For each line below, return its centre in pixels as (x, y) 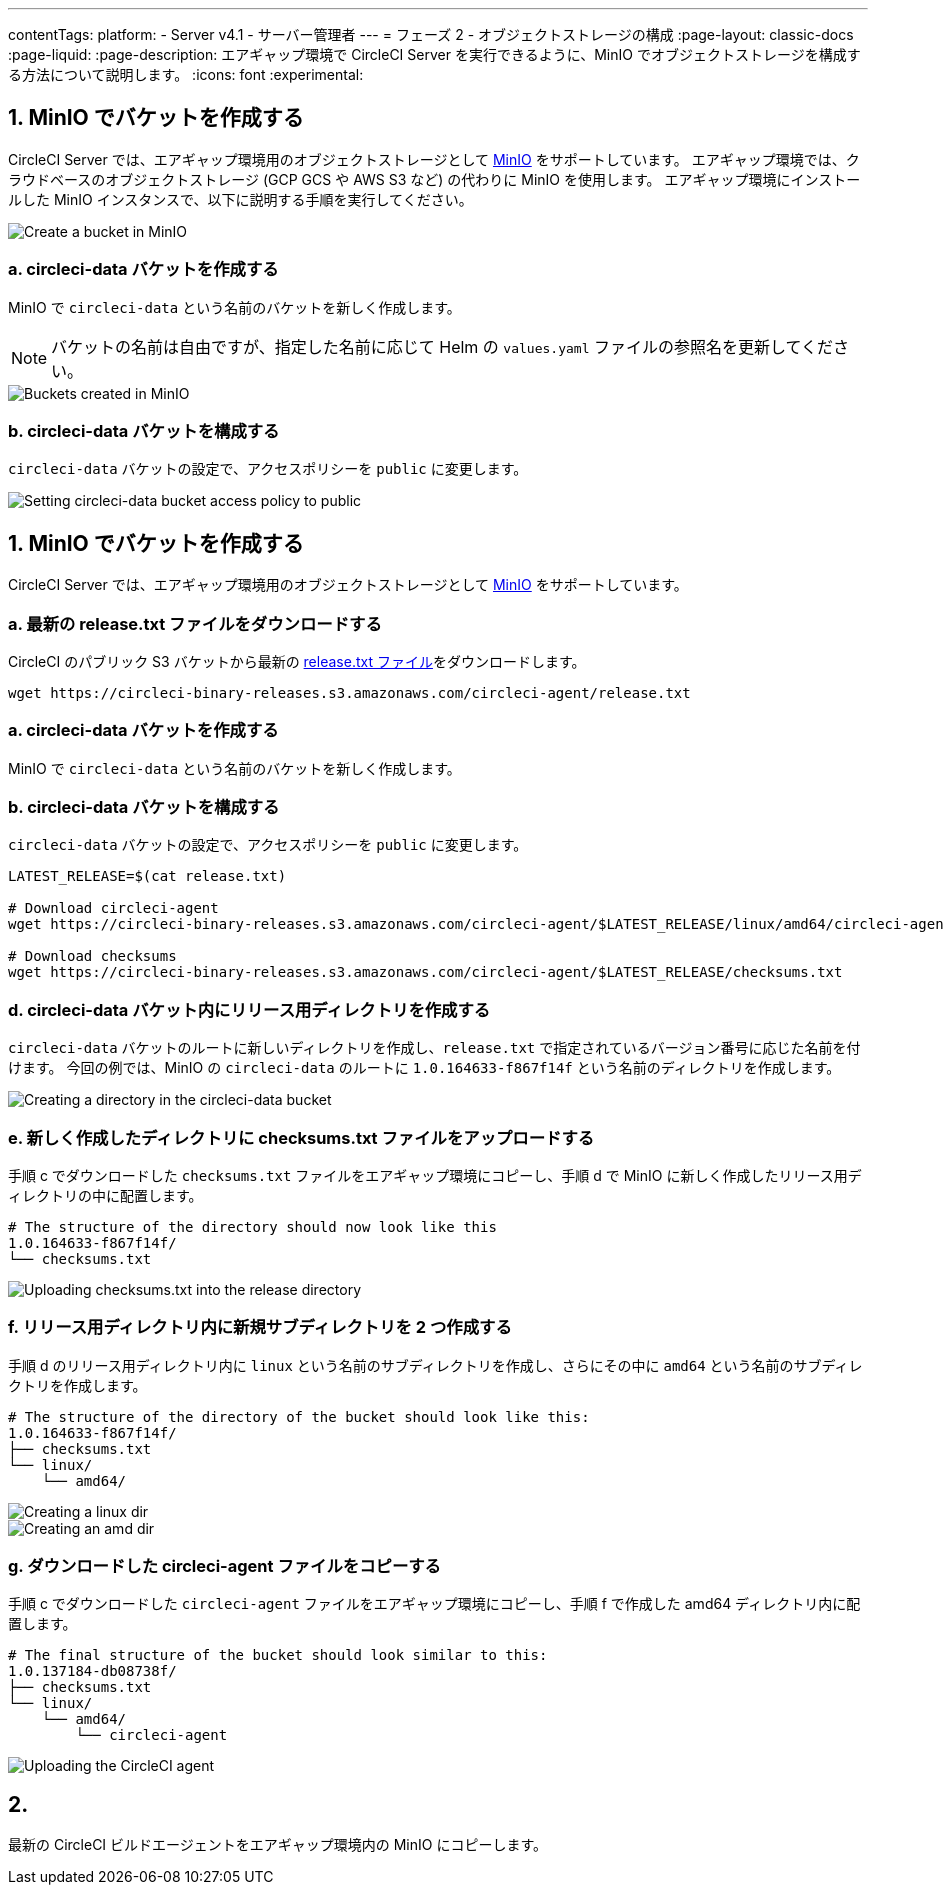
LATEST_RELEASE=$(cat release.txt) (147, 876)
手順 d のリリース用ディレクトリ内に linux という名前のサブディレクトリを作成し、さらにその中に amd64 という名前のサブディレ (435, 1365)
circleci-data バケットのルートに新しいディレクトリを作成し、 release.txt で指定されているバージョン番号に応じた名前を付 (434, 1048)
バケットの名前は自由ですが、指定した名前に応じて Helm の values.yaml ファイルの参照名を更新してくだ (442, 346)
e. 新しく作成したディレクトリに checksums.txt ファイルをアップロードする (301, 1137)
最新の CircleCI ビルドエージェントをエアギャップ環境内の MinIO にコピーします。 (278, 1845)
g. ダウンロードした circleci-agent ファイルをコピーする (224, 1566)
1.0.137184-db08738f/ (92, 1671)
